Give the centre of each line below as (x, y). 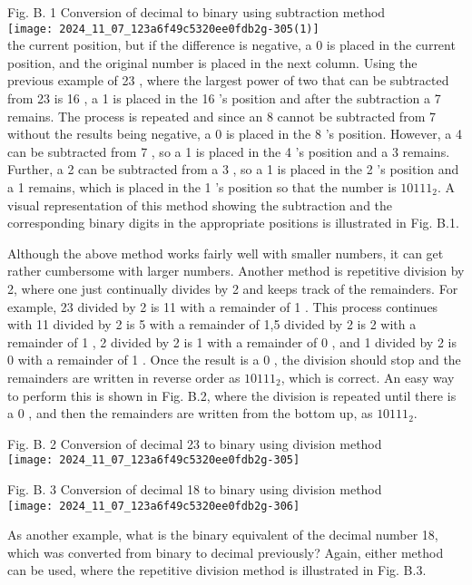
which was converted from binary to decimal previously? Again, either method (226, 552)
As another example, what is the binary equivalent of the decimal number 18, (223, 535)
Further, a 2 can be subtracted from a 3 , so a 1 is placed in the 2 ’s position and (233, 169)
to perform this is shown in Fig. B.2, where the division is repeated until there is (232, 395)
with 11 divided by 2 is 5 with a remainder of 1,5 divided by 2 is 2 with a (212, 324)
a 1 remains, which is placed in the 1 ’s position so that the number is (202, 187)
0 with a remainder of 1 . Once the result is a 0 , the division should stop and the (234, 360)
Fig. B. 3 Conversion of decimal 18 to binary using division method (195, 488)
